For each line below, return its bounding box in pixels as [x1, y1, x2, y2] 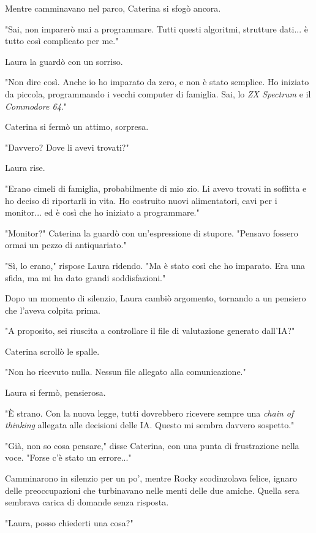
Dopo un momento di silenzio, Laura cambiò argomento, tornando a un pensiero [5, 292, 306, 304]
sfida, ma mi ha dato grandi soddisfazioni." [5, 271, 166, 284]
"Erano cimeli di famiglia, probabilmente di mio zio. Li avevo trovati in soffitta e [5, 181, 307, 194]
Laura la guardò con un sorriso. [5, 55, 123, 67]
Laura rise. [5, 161, 45, 174]
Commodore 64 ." [5, 99, 67, 112]
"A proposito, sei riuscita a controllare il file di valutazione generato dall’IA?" [5, 324, 295, 337]
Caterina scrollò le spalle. [5, 344, 100, 357]
